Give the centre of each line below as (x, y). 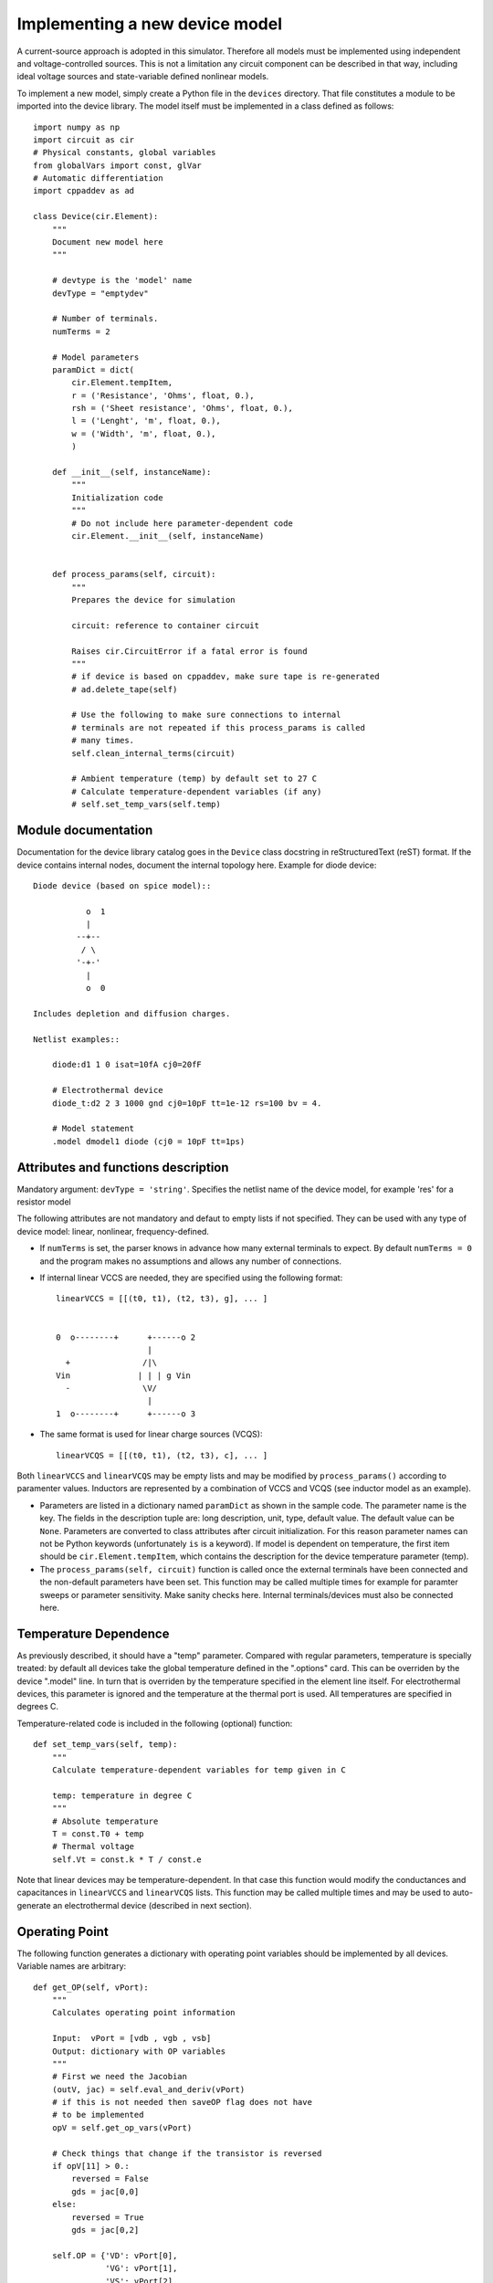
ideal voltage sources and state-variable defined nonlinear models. (143, 77)
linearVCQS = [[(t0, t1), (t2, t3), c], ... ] (162, 1455)
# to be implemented (98, 2115)
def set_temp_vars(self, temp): (105, 1745)
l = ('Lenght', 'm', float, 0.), (146, 421)
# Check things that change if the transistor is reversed (187, 2153)
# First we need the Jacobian (119, 2077)
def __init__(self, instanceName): (131, 472)
